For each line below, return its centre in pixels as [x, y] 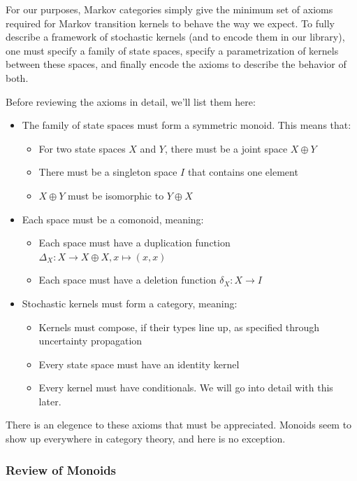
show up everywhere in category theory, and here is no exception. [146, 439]
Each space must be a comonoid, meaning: [113, 219]
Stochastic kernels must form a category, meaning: [130, 303]
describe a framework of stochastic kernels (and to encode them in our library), [175, 37]
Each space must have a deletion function [127, 280]
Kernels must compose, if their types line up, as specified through [179, 327]
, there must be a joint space [226, 148]
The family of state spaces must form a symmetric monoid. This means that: [187, 125]
